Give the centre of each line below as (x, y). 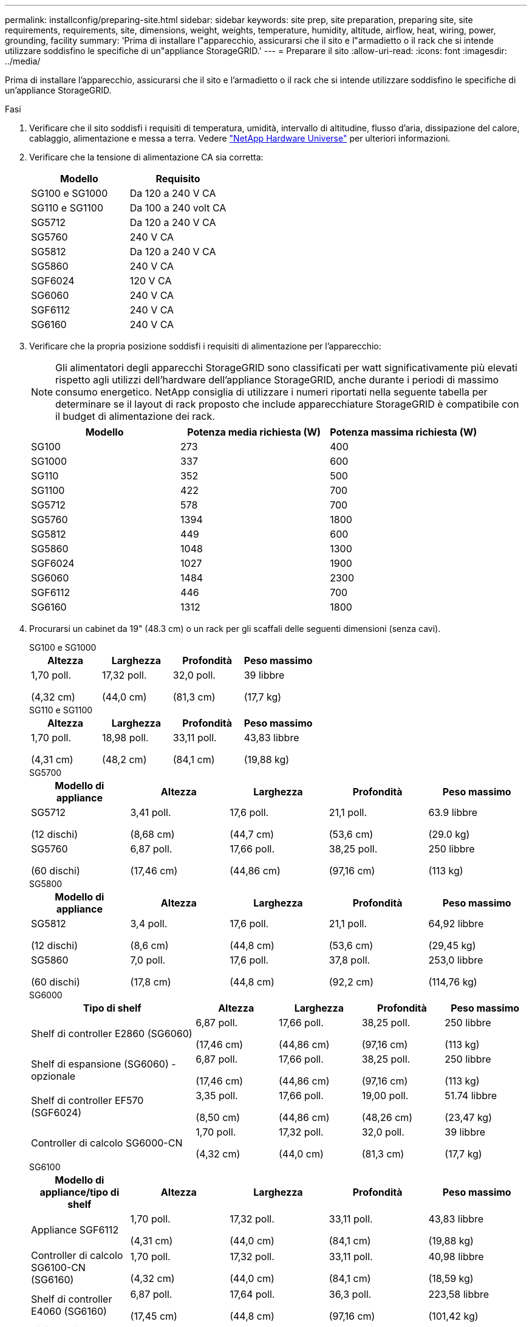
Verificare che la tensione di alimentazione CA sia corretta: (146, 157)
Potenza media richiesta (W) (254, 432)
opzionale (53, 1076)
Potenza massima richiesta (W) (404, 432)
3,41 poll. (151, 812)
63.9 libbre (453, 812)
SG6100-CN (58, 1267)
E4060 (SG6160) (69, 1311)
